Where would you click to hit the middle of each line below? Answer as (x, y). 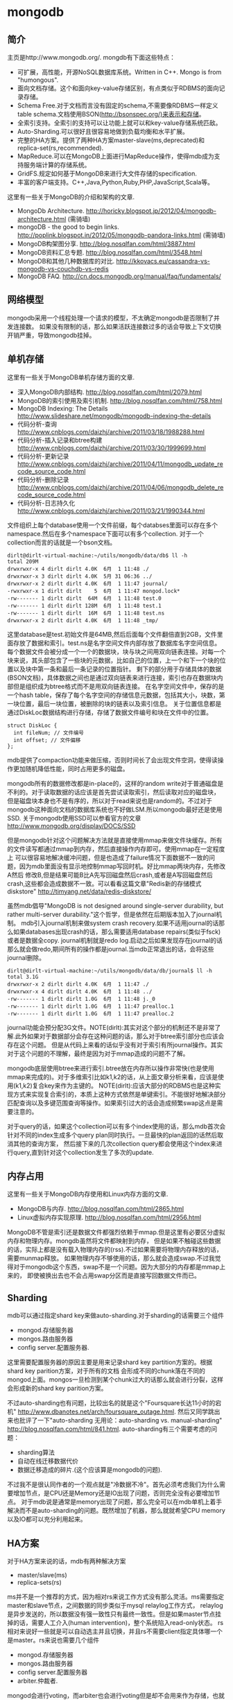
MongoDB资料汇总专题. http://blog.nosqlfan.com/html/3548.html (110, 252)
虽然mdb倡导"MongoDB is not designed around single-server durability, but (115, 905)
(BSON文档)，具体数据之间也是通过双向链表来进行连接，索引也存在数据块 (112, 678)
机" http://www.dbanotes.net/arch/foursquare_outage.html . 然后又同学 (107, 1411)
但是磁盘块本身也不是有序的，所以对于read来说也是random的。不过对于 (110, 800)
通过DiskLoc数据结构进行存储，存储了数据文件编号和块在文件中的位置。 (110, 712)
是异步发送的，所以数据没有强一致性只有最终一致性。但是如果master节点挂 (114, 1614)
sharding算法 (36, 1452)
